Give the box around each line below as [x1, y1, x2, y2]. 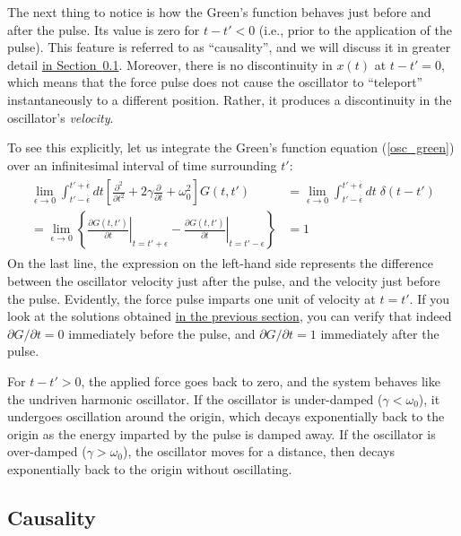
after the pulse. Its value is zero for [7, 20, 200, 39]
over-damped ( [7, 442, 87, 461]
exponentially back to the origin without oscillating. [7, 459, 292, 478]
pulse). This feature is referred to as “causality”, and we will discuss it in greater [7, 38, 451, 56]
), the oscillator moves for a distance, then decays [123, 442, 395, 461]
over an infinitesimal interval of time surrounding [7, 155, 277, 174]
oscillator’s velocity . [7, 108, 114, 126]
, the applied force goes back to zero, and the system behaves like [81, 372, 440, 390]
